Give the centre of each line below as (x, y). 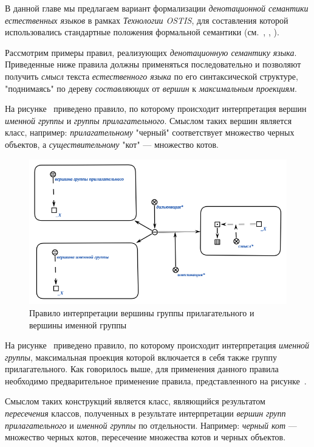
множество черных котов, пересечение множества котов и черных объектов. (145, 437)
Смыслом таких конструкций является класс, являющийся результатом (135, 401)
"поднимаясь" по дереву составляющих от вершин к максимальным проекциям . (151, 88)
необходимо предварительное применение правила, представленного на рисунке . (156, 380)
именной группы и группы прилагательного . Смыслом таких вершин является (148, 120)
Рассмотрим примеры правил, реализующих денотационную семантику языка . (151, 52)
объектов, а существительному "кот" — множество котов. (112, 144)
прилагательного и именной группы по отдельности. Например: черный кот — (151, 425)
